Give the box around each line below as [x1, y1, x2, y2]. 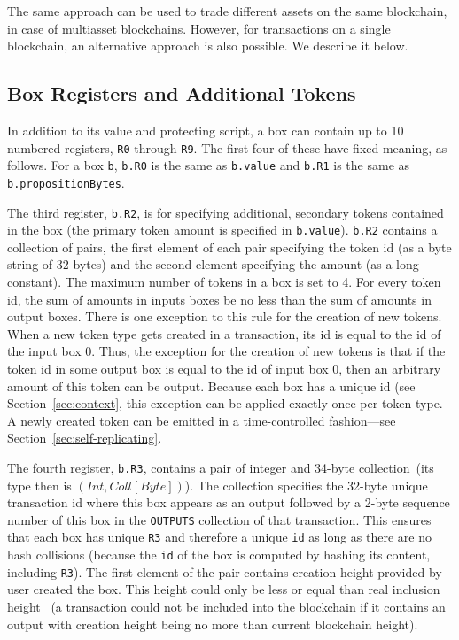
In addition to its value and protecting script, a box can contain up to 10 [7, 120, 404, 139]
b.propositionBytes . [7, 173, 125, 191]
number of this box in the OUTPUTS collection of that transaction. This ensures [7, 510, 432, 528]
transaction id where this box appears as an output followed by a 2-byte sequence [7, 493, 450, 512]
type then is [7, 475, 72, 494]
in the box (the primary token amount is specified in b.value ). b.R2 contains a [7, 220, 438, 239]
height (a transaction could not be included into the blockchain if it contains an [7, 598, 446, 616]
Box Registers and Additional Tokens [7, 80, 356, 107]
